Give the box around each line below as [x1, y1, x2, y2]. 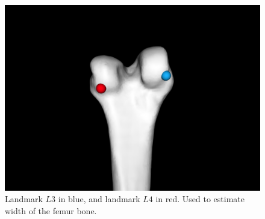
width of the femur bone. [5, 205, 97, 217]
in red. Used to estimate [155, 193, 245, 205]
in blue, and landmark [58, 193, 140, 205]
